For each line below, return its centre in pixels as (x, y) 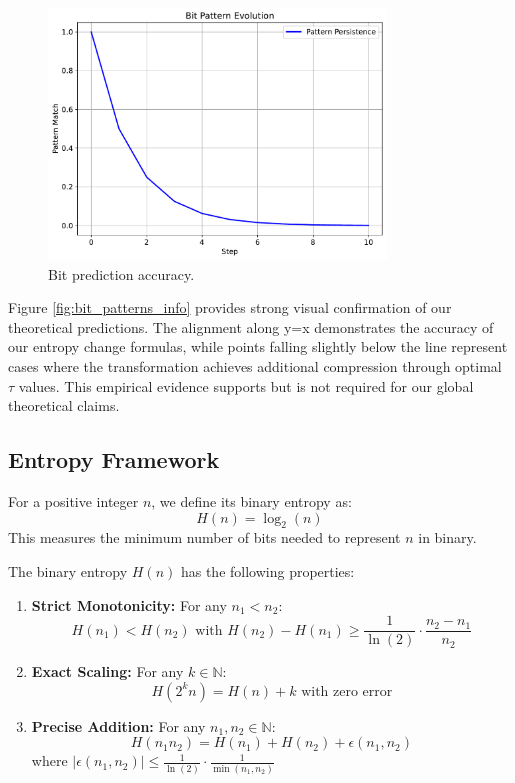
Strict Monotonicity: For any (129, 604)
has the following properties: (267, 571)
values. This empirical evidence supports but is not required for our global (246, 385)
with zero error (347, 691)
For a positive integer (73, 501)
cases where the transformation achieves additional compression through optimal (255, 366)
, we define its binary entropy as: (251, 501)
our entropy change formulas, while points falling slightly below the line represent (258, 346)
